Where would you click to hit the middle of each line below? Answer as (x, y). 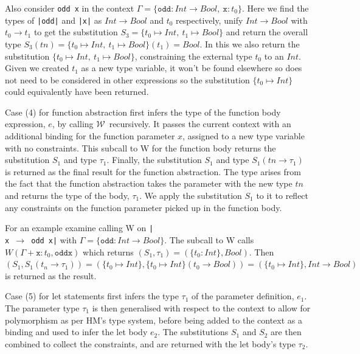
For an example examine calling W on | (79, 228)
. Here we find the (275, 8)
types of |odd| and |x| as (54, 20)
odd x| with (54, 239)
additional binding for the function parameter (90, 136)
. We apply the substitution (191, 196)
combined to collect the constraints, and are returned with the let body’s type (150, 343)
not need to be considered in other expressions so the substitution (127, 79)
